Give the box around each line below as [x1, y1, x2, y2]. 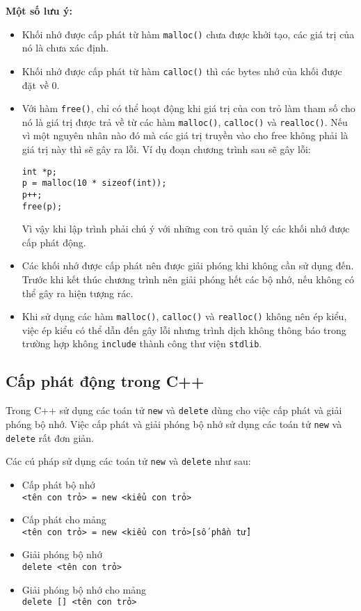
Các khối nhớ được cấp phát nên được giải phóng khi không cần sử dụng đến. [22, 258, 354, 273]
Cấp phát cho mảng [22, 512, 106, 527]
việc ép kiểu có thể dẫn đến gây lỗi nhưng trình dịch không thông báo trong [22, 322, 346, 337]
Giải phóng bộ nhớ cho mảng [22, 582, 147, 596]
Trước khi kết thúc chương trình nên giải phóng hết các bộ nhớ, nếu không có [22, 272, 355, 286]
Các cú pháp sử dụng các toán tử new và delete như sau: [6, 454, 251, 468]
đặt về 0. [22, 77, 60, 92]
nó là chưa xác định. [22, 40, 109, 55]
